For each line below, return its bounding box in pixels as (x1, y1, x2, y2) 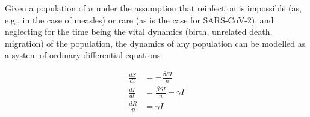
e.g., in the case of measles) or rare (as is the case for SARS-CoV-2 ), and (5, 13, 274, 26)
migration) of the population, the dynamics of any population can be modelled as (5, 37, 306, 49)
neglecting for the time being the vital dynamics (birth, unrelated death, (5, 25, 273, 38)
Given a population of (5, 2, 85, 14)
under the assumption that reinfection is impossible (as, (96, 2, 302, 14)
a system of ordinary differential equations (5, 49, 161, 61)
